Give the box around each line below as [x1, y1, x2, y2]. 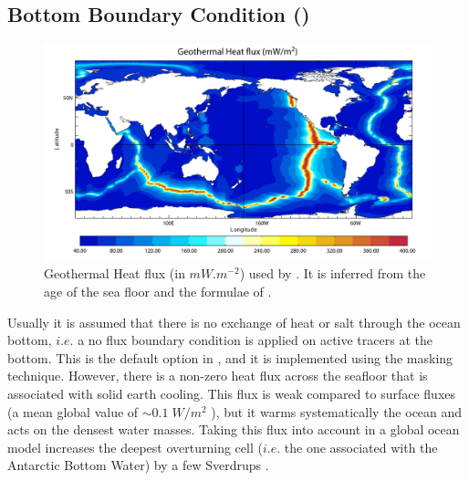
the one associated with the [284, 437, 438, 456]
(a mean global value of [7, 402, 139, 421]
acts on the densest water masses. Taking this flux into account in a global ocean [7, 420, 460, 439]
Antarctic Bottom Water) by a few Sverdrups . [7, 455, 269, 475]
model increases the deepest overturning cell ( [7, 437, 263, 456]
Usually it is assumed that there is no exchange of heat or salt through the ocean [7, 312, 461, 331]
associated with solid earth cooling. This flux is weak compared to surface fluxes [7, 384, 456, 403]
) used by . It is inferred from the [239, 264, 426, 283]
